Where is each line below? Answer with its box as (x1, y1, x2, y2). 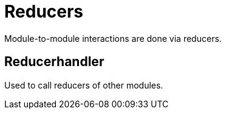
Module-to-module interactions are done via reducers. (4, 33, 222, 44)
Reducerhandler (4, 54, 104, 70)
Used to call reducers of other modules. (4, 79, 163, 90)
